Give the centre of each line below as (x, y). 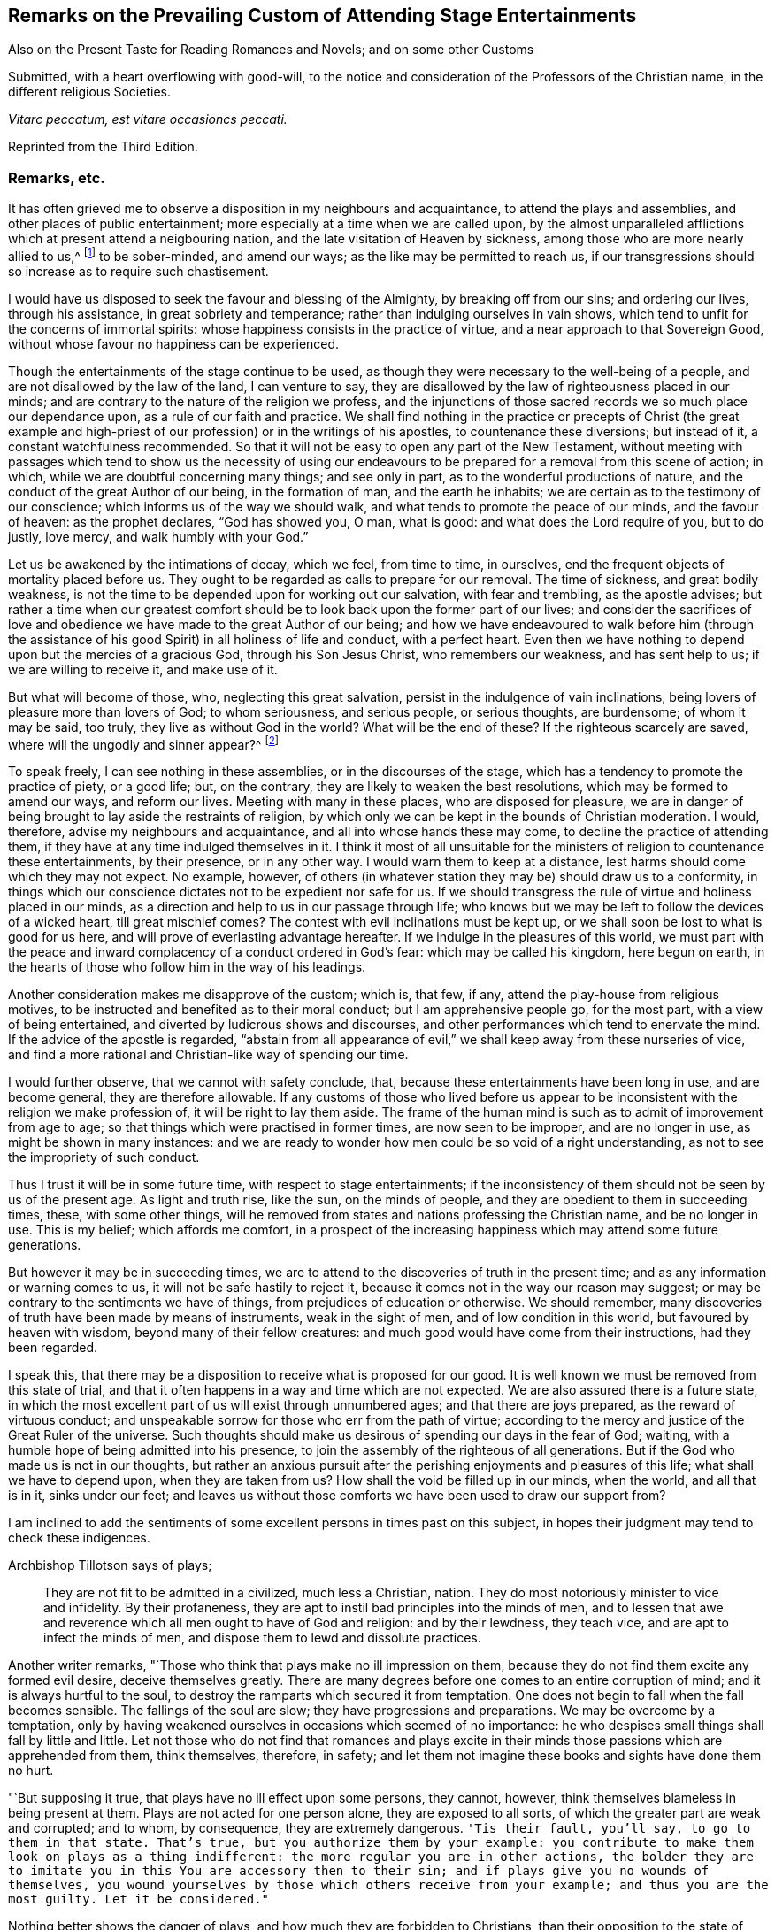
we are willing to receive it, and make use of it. (143, 669)
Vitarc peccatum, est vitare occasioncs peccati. (148, 119)
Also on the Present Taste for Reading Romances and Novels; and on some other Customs (271, 50)
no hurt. (31, 1771)
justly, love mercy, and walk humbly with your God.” (158, 536)
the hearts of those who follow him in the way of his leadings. (187, 967)
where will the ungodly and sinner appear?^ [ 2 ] (144, 743)
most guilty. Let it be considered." (139, 1899)
